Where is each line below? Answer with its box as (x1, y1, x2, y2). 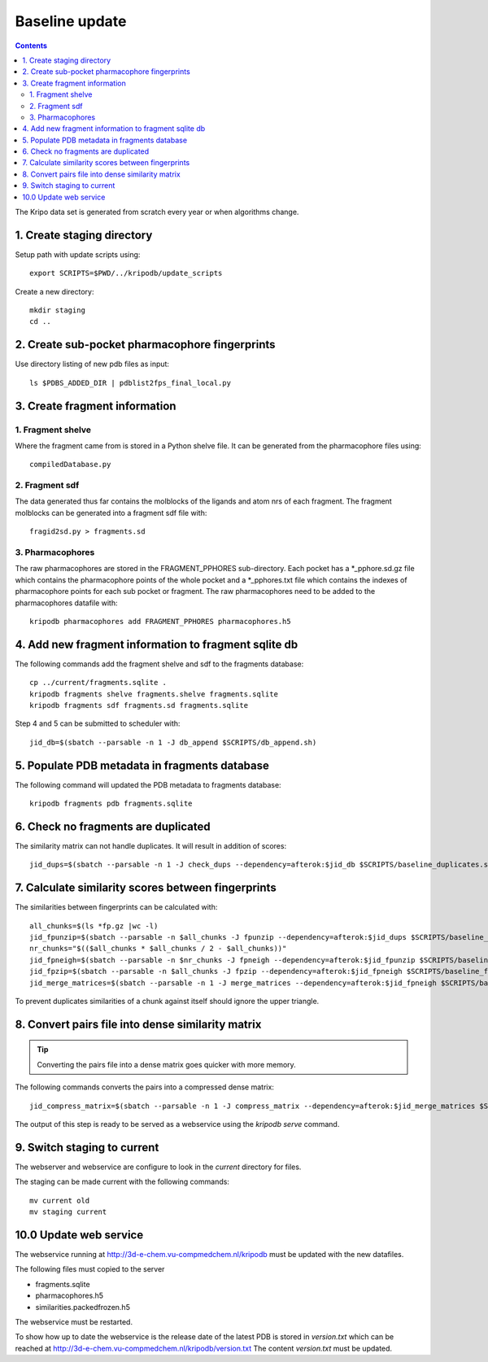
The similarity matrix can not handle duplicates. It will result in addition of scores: (15, 841, 287, 851)
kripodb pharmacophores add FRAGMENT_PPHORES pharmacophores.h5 (29, 617, 292, 626)
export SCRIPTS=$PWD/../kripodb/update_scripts (29, 268, 223, 278)
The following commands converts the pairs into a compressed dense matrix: (15, 1082, 274, 1092)
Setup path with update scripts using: (15, 249, 141, 260)
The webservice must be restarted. (15, 1316, 133, 1326)
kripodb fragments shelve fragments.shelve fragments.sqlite (29, 689, 278, 699)
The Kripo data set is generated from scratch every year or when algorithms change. (15, 207, 299, 217)
